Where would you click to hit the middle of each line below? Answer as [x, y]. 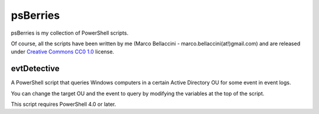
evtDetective [35, 68]
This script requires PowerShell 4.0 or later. [64, 104]
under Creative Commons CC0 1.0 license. [63, 52]
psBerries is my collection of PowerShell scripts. [70, 33]
